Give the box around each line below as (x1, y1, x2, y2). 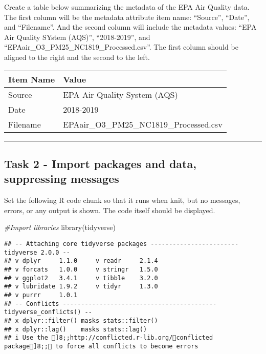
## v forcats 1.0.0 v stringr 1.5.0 (4, 265, 158, 273)
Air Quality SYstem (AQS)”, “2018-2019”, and (4, 31, 150, 42)
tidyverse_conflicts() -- (4, 308, 92, 316)
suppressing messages (4, 171, 119, 186)
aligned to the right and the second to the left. (4, 51, 150, 62)
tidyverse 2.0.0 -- (4, 248, 70, 256)
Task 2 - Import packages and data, (4, 155, 196, 171)
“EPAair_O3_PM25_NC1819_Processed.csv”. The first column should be (4, 41, 238, 52)
